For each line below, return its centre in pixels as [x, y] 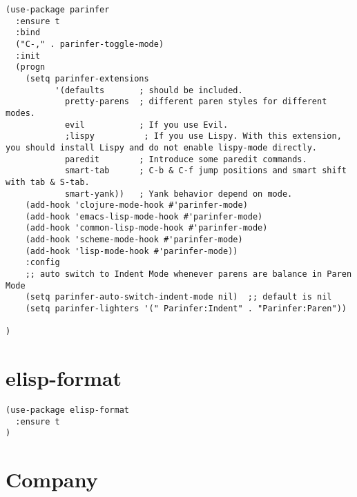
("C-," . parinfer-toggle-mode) [90, 44]
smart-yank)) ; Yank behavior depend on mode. [178, 194]
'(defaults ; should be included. [149, 90]
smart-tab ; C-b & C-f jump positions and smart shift [205, 171]
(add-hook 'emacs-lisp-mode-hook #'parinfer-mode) [144, 216]
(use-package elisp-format [67, 410]
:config [42, 263]
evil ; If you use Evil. [146, 125]
